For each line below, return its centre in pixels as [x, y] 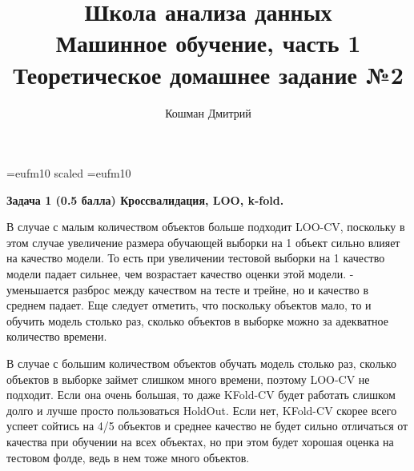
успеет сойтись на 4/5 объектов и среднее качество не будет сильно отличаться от [207, 426]
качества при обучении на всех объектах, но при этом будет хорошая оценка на [200, 441]
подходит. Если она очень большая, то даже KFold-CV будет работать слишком [201, 395]
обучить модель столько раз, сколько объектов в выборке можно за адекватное [197, 320]
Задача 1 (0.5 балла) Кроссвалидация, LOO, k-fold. [145, 200]
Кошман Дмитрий [208, 112]
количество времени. [57, 336]
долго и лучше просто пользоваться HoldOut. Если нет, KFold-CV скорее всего [202, 410]
